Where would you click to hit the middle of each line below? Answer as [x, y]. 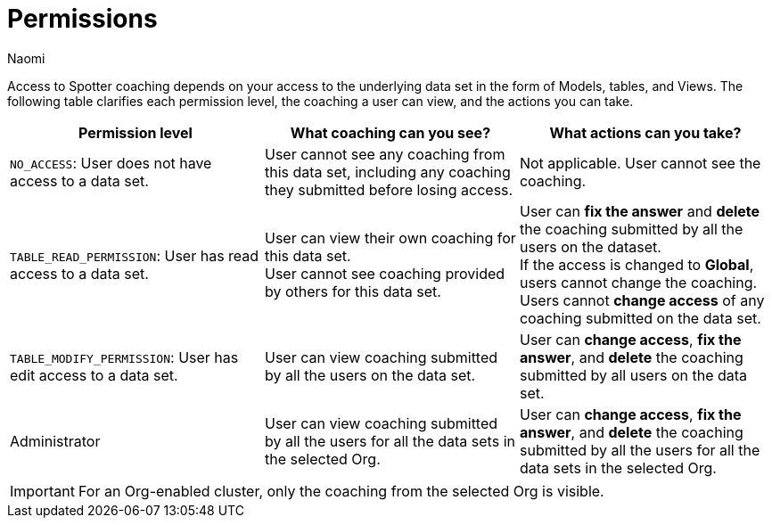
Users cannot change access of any [642, 300]
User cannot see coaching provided [385, 273]
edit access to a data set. [94, 375]
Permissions [82, 19]
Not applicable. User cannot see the [640, 163]
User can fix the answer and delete [640, 211]
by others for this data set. [353, 291]
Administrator [55, 441]
